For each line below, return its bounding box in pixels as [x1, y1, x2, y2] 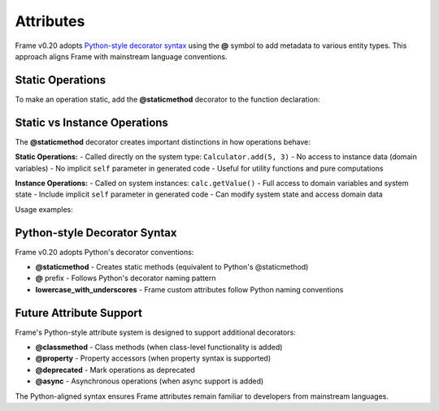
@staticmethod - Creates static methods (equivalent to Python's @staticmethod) [35, 262, 309, 271]
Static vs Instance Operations [15, 115, 168, 129]
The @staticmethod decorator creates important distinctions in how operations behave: [15, 136, 311, 146]
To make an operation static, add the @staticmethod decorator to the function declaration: [15, 94, 320, 104]
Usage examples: [15, 204, 73, 214]
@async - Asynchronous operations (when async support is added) [35, 376, 264, 386]
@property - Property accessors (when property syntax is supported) [35, 353, 272, 363]
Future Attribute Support [15, 305, 142, 320]
